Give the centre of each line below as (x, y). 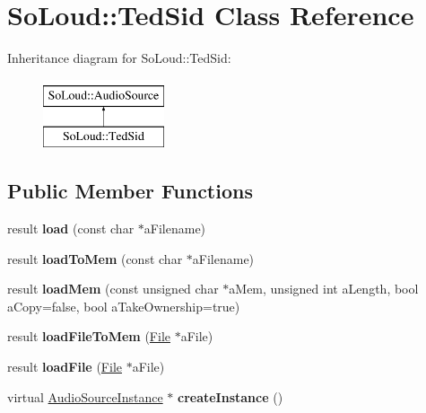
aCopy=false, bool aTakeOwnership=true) (124, 306)
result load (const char (71, 228)
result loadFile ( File (65, 367)
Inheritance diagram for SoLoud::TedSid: (119, 58)
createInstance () (230, 396)
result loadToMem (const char (95, 258)
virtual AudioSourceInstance (85, 396)
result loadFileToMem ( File (89, 336)
